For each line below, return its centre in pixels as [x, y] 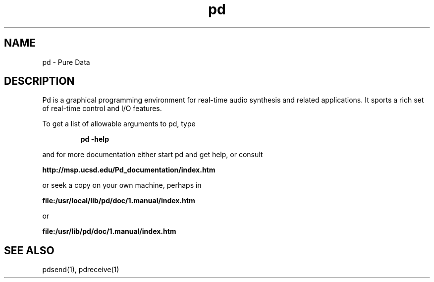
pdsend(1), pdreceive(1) [81, 270]
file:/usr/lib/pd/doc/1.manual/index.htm [109, 231]
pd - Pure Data [66, 62]
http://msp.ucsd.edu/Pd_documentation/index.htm [129, 170]
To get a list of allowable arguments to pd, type [119, 124]
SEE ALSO [29, 250]
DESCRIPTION [39, 81]
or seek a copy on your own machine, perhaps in [122, 185]
